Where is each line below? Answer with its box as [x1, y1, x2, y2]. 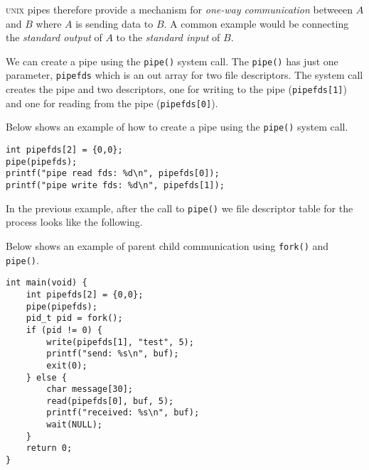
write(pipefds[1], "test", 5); [46, 337, 194, 347]
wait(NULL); [46, 420, 103, 430]
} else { [26, 372, 67, 383]
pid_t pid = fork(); [26, 313, 123, 324]
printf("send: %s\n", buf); [46, 349, 179, 359]
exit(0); [46, 360, 87, 371]
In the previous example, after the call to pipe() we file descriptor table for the [6, 200, 353, 215]
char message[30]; [46, 384, 133, 395]
